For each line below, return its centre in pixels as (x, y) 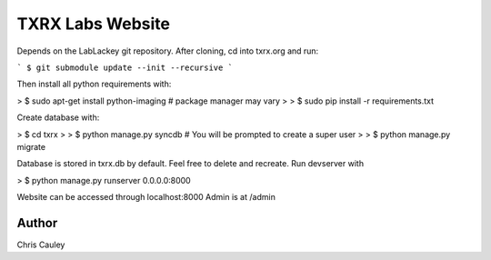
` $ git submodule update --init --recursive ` (125, 67)
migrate (31, 146)
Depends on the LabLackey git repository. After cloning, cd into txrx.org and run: (168, 51)
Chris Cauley (41, 245)
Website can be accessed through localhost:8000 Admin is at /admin (146, 197)
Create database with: (58, 117)
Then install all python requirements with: (94, 84)
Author (37, 223)
